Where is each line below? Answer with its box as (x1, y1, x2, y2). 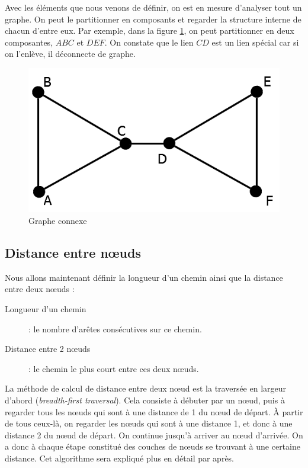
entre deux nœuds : (5, 283, 75, 295)
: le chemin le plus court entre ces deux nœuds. (28, 362, 199, 374)
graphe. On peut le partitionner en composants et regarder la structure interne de (5, 12, 301, 25)
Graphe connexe (28, 214, 87, 227)
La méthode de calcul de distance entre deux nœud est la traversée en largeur (5, 382, 287, 395)
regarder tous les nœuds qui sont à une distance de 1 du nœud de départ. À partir (5, 405, 303, 418)
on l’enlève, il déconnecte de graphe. (5, 47, 136, 60)
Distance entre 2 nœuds (5, 342, 91, 355)
